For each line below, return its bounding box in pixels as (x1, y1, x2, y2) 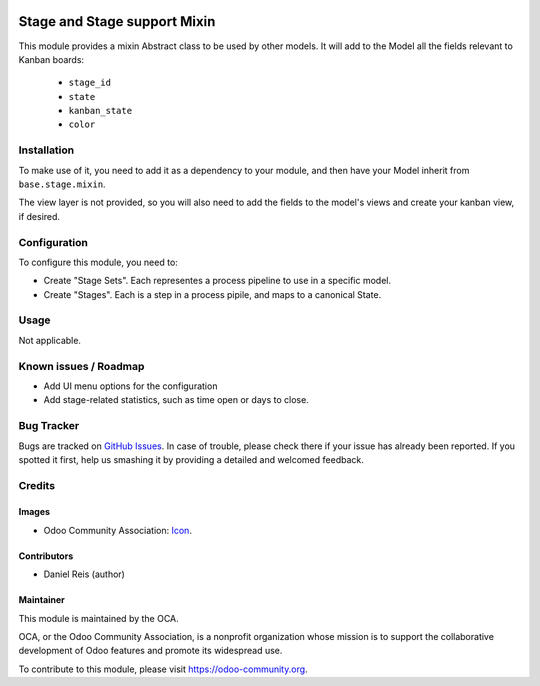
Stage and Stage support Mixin (18, 13, 216, 30)
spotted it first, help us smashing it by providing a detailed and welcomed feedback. (18, 453, 364, 465)
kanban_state (68, 105, 133, 117)
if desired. (18, 210, 60, 222)
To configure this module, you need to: (18, 256, 179, 268)
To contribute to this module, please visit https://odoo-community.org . (18, 663, 309, 675)
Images (18, 506, 50, 518)
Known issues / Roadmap (18, 359, 145, 373)
